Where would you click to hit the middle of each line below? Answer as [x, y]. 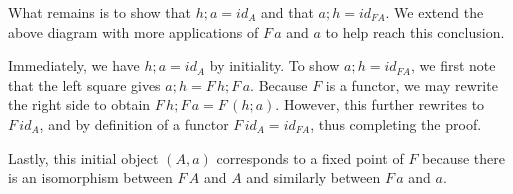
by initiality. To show [274, 65]
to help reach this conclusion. [415, 31]
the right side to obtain [79, 104]
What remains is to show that [100, 12]
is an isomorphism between [90, 177]
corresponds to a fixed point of [310, 157]
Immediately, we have [74, 65]
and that [287, 12]
